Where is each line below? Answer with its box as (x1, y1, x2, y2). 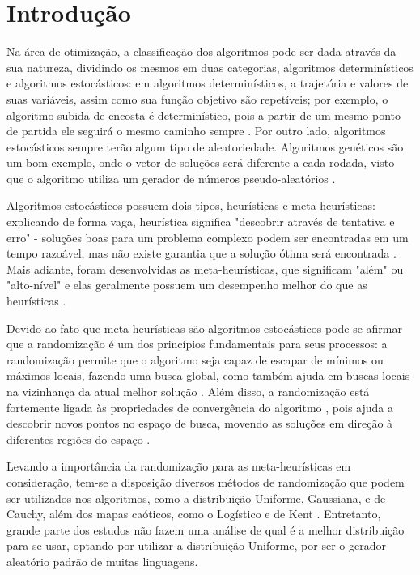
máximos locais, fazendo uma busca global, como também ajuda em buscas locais (6, 367, 410, 384)
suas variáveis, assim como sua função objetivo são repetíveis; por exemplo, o (6, 90, 388, 107)
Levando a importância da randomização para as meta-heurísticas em (6, 458, 351, 475)
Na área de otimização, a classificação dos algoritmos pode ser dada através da (6, 43, 397, 60)
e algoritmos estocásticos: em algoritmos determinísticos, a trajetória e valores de (6, 75, 409, 92)
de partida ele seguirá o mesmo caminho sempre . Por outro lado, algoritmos (6, 122, 386, 139)
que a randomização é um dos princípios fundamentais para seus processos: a (6, 335, 388, 352)
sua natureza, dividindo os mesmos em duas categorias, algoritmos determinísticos (6, 58, 414, 75)
